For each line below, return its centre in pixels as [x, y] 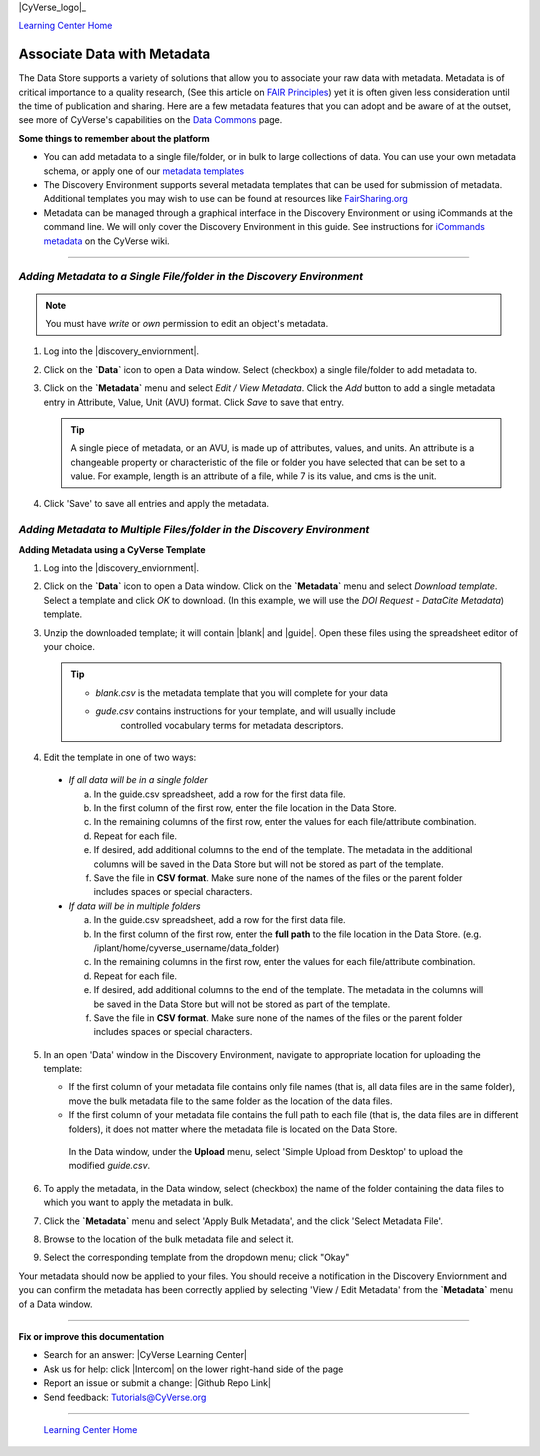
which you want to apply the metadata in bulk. [138, 1202]
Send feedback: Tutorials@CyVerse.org [125, 1397]
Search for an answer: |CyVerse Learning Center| [145, 1355]
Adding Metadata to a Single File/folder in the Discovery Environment [191, 277]
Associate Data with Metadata [114, 54]
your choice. [69, 646]
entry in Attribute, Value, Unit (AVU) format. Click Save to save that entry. [194, 402]
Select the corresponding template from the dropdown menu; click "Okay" [196, 1257]
